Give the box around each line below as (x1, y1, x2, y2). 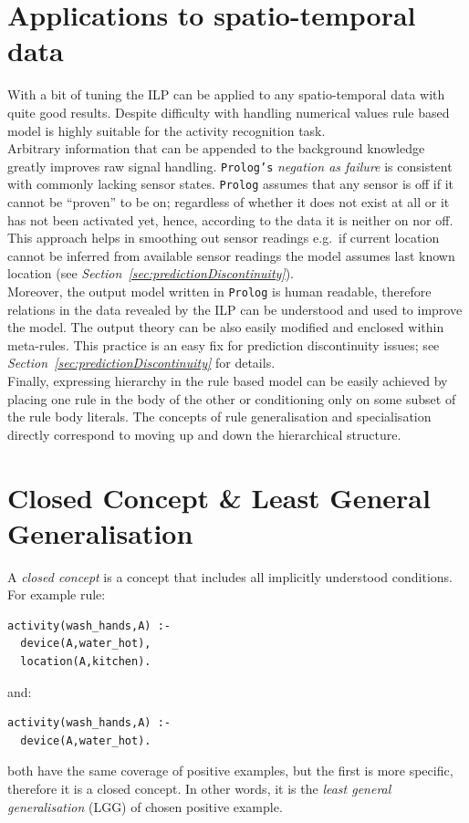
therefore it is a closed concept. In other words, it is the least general (7, 779, 391, 798)
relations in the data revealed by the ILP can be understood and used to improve (7, 299, 463, 318)
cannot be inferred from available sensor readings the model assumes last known (7, 245, 455, 265)
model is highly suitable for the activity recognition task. (7, 120, 326, 140)
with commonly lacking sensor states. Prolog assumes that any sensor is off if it (7, 174, 454, 193)
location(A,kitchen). (20, 655, 151, 669)
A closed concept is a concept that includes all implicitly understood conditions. (7, 567, 453, 586)
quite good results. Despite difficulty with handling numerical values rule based (7, 102, 450, 121)
